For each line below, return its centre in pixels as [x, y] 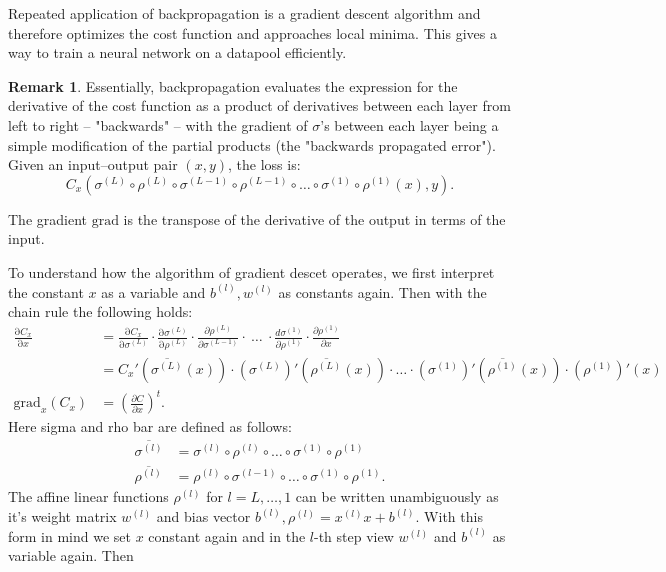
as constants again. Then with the [382, 291]
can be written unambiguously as [397, 496]
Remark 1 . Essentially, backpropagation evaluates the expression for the [233, 85]
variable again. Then [71, 555]
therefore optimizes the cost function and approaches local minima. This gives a [252, 32]
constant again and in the [227, 535]
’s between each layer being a [409, 124]
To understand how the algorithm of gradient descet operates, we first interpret [251, 271]
